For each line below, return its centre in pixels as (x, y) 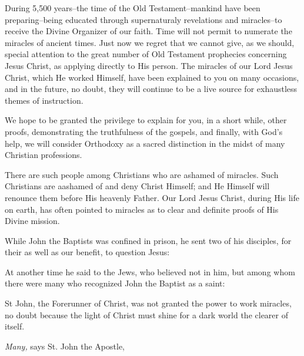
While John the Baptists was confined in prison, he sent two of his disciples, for (148, 240)
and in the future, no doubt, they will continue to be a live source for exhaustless (151, 89)
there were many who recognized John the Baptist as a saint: (115, 283)
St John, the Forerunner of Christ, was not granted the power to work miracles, (148, 303)
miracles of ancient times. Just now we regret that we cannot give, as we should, (150, 42)
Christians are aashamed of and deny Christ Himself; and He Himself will (137, 186)
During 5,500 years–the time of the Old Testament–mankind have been (133, 8)
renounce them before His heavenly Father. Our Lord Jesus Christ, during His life (152, 197)
